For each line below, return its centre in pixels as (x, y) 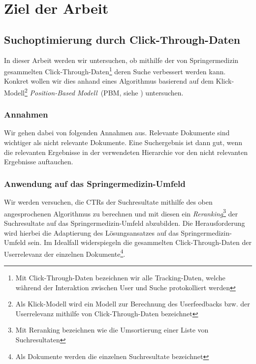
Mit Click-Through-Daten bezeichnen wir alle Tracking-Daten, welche (120, 277)
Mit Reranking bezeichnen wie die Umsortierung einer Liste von (112, 330)
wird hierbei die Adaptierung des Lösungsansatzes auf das (91, 232)
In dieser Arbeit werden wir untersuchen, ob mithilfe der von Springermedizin (121, 60)
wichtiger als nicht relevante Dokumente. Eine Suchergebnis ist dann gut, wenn (123, 142)
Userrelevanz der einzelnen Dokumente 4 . (65, 253)
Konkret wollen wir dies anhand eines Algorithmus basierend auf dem (109, 81)
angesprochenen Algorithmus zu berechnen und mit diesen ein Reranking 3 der (121, 212)
